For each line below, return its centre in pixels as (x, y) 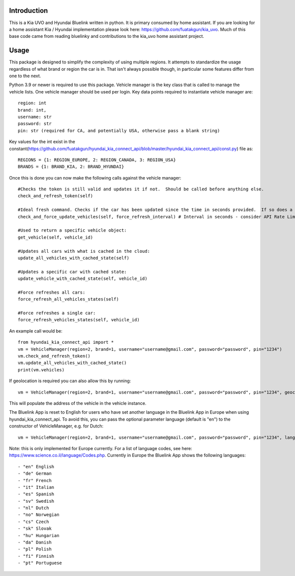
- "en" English (36, 467)
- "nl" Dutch (33, 508)
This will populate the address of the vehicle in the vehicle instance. (78, 403)
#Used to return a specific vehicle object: (73, 230)
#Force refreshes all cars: (52, 292)
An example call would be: (36, 331)
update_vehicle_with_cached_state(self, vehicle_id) (83, 279)
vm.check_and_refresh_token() (54, 356)
